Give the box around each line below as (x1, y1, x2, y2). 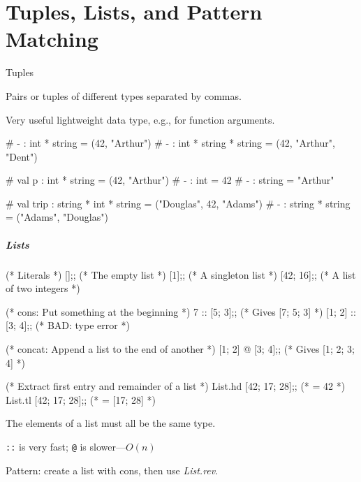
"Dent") (6, 149, 38, 163)
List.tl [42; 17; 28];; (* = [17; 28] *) (6, 392, 156, 407)
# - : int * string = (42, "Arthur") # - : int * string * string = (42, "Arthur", (6, 136, 335, 150)
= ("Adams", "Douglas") (6, 210, 108, 224)
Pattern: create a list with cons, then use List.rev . (6, 462, 219, 477)
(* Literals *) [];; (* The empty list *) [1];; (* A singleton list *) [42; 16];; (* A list (6, 267, 356, 282)
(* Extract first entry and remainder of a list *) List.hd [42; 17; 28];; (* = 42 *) (6, 379, 346, 393)
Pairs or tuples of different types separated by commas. (6, 88, 242, 103)
